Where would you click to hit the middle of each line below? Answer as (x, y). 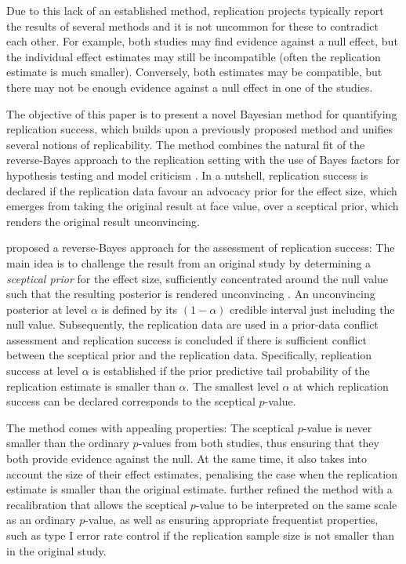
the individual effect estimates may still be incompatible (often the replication (194, 56)
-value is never (337, 427)
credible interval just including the (312, 309)
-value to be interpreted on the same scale (296, 504)
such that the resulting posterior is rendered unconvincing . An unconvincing (191, 294)
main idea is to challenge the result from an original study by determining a (189, 262)
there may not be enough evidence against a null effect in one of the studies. (190, 87)
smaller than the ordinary (68, 443)
